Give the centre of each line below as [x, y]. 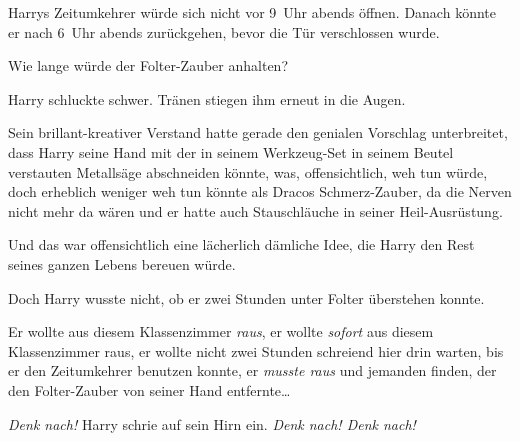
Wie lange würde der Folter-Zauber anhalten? [148, 65]
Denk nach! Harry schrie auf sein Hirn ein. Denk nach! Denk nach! [212, 423]
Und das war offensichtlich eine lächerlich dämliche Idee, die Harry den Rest [241, 244]
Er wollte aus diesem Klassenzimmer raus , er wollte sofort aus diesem [221, 331]
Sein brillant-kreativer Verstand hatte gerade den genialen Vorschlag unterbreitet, [258, 132]
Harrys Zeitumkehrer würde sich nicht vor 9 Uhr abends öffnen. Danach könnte [252, 12]
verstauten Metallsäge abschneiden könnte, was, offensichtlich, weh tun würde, [248, 171]
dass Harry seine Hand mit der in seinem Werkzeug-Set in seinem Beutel [231, 151]
